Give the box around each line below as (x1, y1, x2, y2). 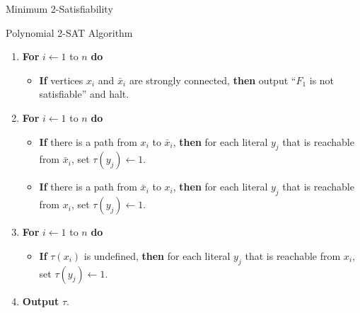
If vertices (39, 72, 83, 87)
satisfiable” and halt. (39, 86, 129, 101)
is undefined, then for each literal (83, 248, 231, 263)
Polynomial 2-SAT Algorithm (6, 25, 133, 40)
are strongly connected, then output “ (129, 72, 296, 87)
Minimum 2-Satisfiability (6, 1, 113, 16)
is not (309, 72, 335, 87)
